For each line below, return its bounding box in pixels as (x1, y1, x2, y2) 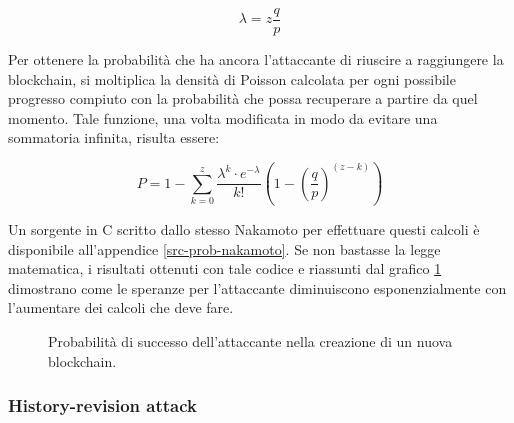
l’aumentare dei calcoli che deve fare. (8, 297, 234, 318)
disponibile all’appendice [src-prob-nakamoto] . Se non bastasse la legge (8, 238, 441, 259)
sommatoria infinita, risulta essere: (8, 127, 220, 148)
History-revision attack (8, 393, 198, 418)
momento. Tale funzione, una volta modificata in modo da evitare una (8, 107, 438, 128)
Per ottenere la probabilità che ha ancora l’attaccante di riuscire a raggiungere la (8, 49, 504, 70)
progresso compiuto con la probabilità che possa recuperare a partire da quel (8, 88, 478, 109)
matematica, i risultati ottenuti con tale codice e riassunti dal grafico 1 (8, 258, 442, 279)
